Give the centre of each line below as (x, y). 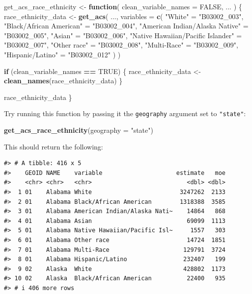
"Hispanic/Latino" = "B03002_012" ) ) (62, 54)
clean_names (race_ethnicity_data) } (63, 81)
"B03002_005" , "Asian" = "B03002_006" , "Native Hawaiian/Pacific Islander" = (123, 35)
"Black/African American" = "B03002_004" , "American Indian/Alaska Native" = (126, 26)
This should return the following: (54, 146)
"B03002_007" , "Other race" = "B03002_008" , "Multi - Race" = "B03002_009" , (121, 45)
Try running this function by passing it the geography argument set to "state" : (125, 113)
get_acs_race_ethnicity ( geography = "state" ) (79, 130)
